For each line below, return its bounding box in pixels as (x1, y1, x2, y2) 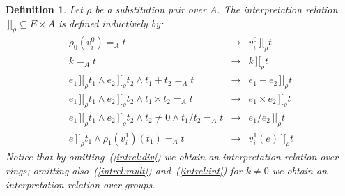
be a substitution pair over (95, 2, 206, 16)
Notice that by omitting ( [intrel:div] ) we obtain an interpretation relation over (6, 149, 339, 164)
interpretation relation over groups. (6, 176, 155, 191)
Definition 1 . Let (6, 2, 83, 16)
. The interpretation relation (217, 2, 338, 16)
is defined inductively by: (59, 15, 164, 30)
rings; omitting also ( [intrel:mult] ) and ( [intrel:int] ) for (6, 163, 243, 177)
